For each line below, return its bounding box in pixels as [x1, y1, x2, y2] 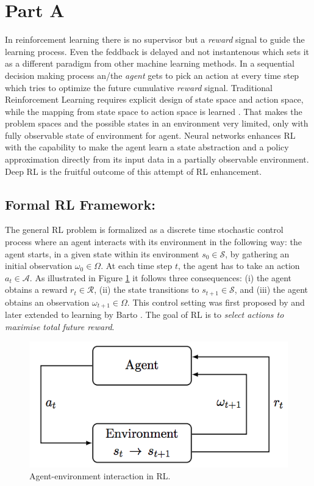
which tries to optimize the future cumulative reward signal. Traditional [5, 81, 273, 94]
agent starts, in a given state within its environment [5, 247, 199, 260]
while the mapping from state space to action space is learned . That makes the [5, 105, 302, 117]
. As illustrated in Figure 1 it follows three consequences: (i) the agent [29, 271, 292, 284]
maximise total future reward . [5, 320, 115, 333]
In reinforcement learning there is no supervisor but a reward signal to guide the [5, 33, 305, 46]
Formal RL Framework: [5, 194, 155, 213]
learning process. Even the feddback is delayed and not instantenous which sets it [5, 45, 309, 57]
